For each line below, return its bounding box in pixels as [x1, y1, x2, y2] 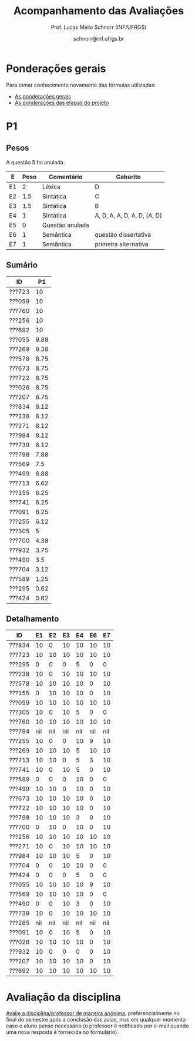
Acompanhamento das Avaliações [14, 4, 184, 18]
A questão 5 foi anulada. [6, 158, 65, 166]
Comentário [49, 173, 83, 181]
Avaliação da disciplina [6, 990, 122, 1004]
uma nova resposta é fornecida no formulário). [6, 1029, 119, 1036]
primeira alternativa [95, 240, 149, 248]
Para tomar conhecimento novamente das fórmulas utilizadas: [6, 81, 156, 88]
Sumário [6, 260, 38, 270]
